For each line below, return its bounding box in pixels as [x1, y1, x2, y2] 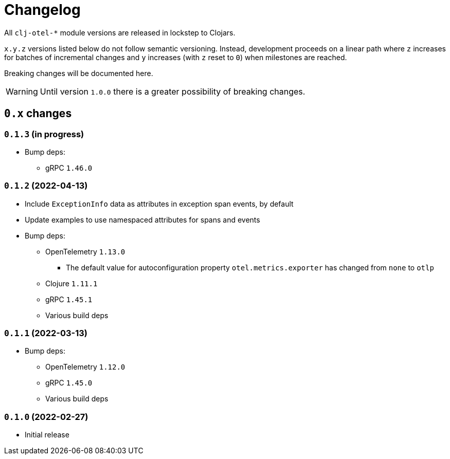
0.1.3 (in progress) [4, 128, 84, 139]
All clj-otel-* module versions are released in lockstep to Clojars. [4, 28, 236, 37]
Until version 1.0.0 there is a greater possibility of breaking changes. [40, 86, 305, 97]
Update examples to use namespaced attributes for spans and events [25, 215, 260, 224]
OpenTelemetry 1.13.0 [45, 247, 125, 256]
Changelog [4, 1, 81, 19]
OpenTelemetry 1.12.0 [45, 362, 125, 372]
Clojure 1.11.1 [45, 279, 98, 288]
